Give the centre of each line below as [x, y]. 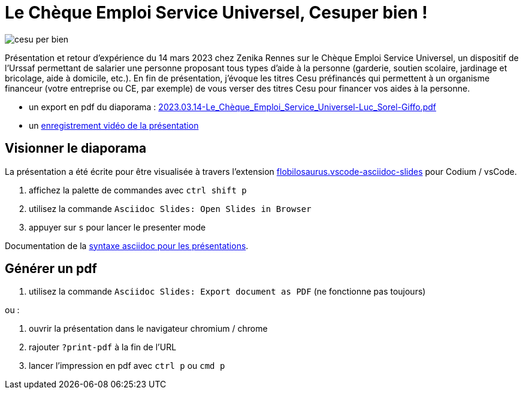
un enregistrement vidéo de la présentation [114, 125]
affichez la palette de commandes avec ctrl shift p [138, 190]
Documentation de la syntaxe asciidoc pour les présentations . [127, 246]
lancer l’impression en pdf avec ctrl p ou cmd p [127, 366]
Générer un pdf [51, 269]
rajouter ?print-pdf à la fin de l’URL [103, 347]
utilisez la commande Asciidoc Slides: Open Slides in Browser [170, 208]
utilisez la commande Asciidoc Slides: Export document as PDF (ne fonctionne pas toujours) [227, 292]
